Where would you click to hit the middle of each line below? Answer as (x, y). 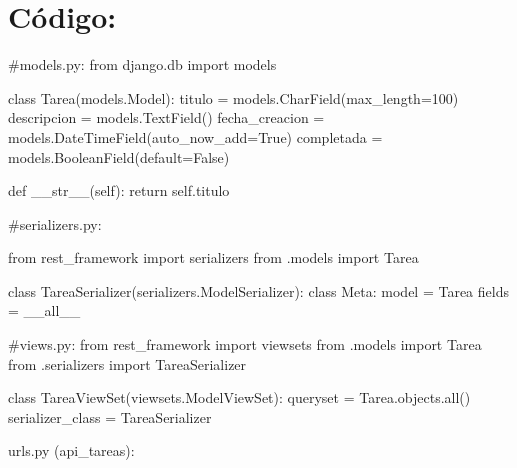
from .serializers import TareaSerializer (127, 363)
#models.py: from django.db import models (142, 64)
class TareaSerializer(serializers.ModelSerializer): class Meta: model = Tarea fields (258, 290)
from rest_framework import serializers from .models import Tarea (213, 257)
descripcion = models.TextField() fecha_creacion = (166, 117)
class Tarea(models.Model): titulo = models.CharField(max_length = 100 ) (233, 97)
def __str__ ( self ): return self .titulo (119, 190)
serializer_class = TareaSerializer (110, 416)
